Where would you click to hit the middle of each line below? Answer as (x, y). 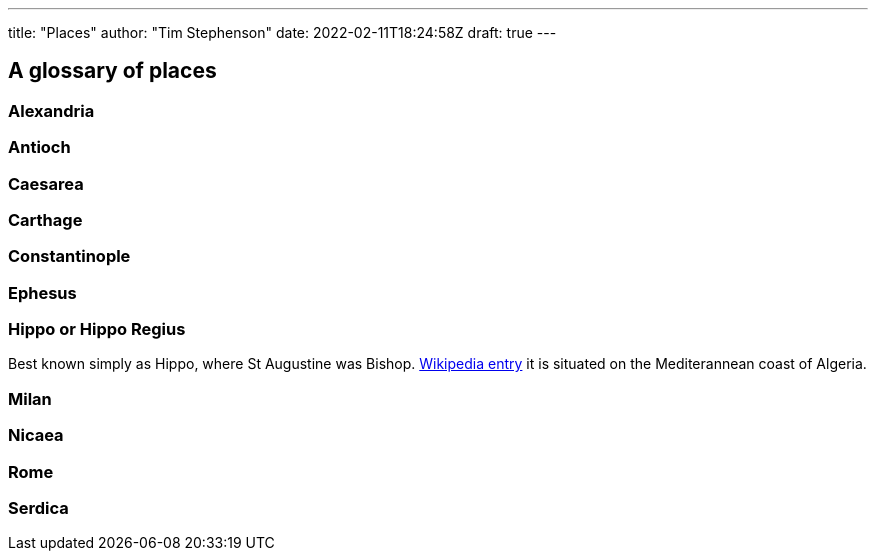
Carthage (45, 219)
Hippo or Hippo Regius (97, 329)
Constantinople (69, 256)
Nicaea (36, 435)
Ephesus (42, 292)
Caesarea (46, 183)
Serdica (38, 507)
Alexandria (51, 110)
